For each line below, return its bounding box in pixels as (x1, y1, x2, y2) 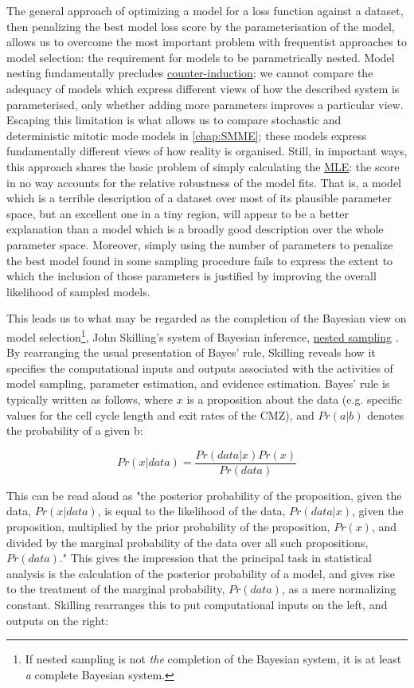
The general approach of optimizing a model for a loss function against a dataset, (6, 2, 404, 18)
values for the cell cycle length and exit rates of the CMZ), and (6, 406, 314, 423)
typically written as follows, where (6, 390, 174, 407)
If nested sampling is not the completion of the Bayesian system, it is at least (25, 651, 402, 667)
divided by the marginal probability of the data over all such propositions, (6, 534, 369, 550)
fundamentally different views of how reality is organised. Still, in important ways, (6, 143, 408, 159)
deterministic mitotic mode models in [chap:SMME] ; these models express (6, 127, 367, 143)
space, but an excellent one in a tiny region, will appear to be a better (6, 205, 349, 221)
